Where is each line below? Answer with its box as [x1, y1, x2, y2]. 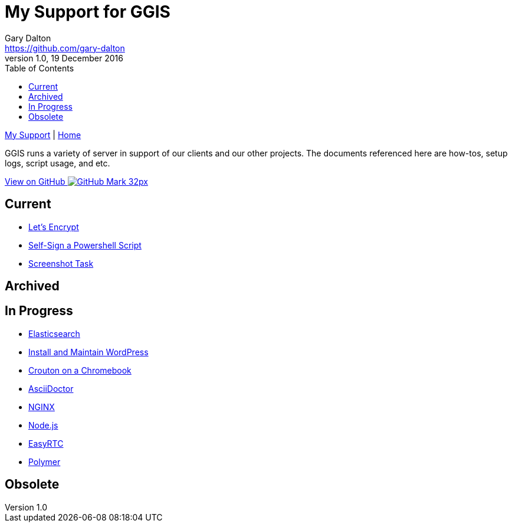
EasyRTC [28, 438, 64, 449]
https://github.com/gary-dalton [5, 42, 125, 53]
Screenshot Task [28, 258, 94, 269]
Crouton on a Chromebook [28, 365, 132, 375]
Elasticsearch [28, 328, 80, 339]
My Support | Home [5, 129, 81, 140]
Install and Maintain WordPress [28, 346, 149, 357]
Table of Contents [5, 63, 74, 73]
